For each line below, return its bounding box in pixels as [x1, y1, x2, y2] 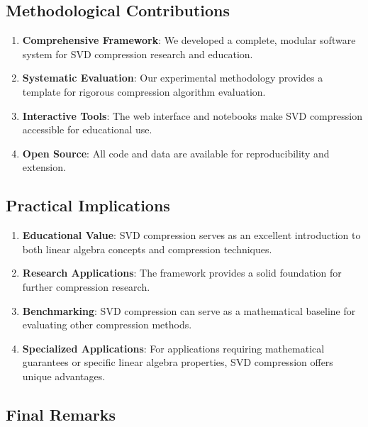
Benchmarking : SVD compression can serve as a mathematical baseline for [22, 303, 356, 318]
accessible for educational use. [22, 122, 152, 137]
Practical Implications [6, 194, 170, 216]
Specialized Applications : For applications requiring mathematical [22, 340, 325, 355]
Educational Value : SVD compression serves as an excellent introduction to [22, 228, 361, 243]
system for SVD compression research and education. [22, 46, 253, 61]
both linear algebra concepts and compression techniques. [22, 241, 272, 256]
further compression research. [22, 279, 150, 294]
